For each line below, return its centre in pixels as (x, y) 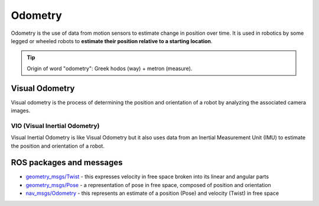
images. (21, 111)
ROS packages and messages (67, 163)
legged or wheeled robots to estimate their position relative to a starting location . (112, 41)
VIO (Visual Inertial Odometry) (55, 126)
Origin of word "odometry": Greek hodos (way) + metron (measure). (110, 68)
